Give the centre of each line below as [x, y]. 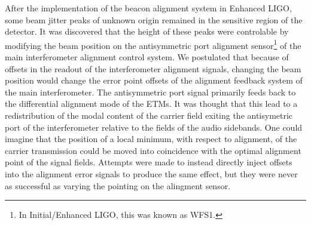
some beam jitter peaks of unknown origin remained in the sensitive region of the [154, 19]
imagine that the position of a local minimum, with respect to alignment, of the [151, 139]
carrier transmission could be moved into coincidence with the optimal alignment [153, 150]
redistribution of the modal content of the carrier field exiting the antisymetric [149, 115]
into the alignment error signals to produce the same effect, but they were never [151, 173]
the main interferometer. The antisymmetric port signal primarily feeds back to [150, 92]
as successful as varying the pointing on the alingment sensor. [118, 185]
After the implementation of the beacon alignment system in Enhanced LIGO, [148, 8]
